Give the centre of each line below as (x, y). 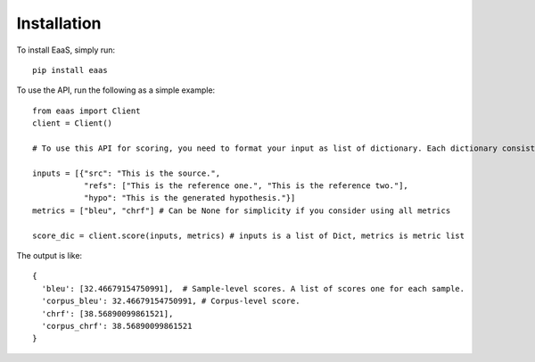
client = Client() (73, 123)
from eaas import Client (86, 111)
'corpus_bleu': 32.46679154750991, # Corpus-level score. (171, 301)
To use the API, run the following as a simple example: (116, 90)
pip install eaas (70, 70)
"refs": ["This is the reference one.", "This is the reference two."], (246, 186)
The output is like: (49, 256)
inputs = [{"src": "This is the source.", (127, 173)
